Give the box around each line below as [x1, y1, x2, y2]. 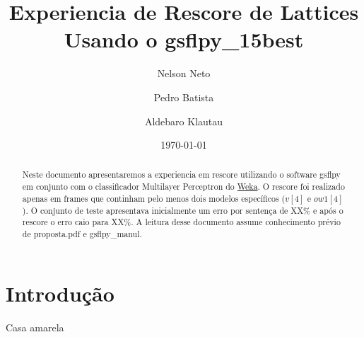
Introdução [6, 278, 115, 307]
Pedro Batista [153, 89, 214, 104]
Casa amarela [6, 319, 64, 334]
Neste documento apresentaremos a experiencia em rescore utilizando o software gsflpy [22, 168, 341, 181]
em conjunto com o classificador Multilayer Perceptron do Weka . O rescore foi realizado [22, 181, 345, 193]
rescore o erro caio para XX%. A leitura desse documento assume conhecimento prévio [22, 216, 341, 228]
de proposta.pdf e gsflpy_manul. [22, 228, 142, 240]
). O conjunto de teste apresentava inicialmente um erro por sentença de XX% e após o [22, 204, 344, 216]
